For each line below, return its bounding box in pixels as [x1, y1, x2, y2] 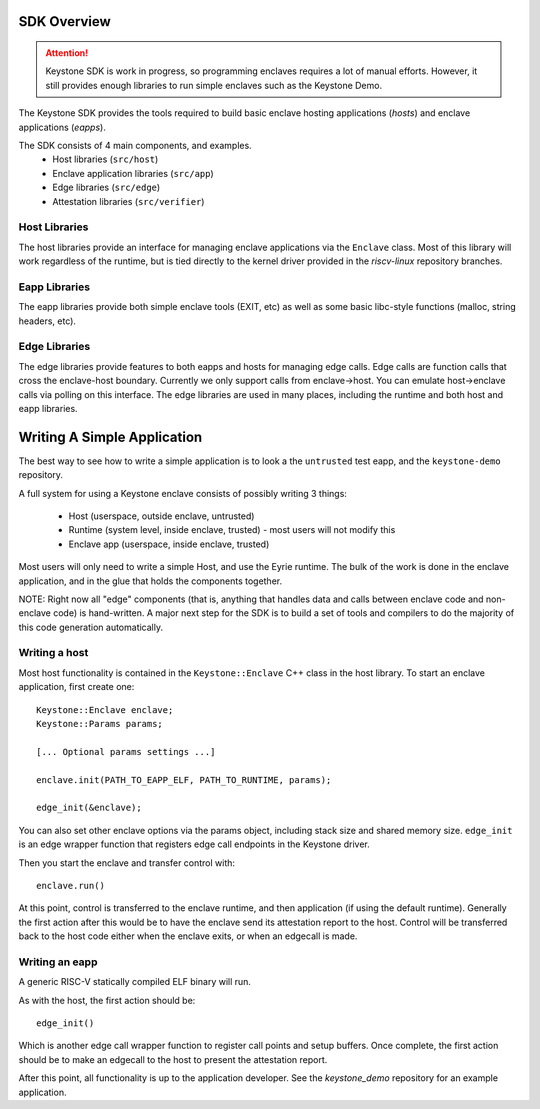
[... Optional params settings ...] [36, 746, 216, 757]
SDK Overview [18, 13, 112, 30]
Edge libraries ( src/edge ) [52, 181, 161, 194]
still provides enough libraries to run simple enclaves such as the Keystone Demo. [45, 79, 383, 91]
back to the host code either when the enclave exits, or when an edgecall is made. [18, 930, 358, 942]
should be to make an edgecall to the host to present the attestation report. [18, 1053, 328, 1065]
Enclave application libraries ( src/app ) [52, 167, 214, 179]
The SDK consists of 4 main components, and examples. [18, 139, 252, 151]
